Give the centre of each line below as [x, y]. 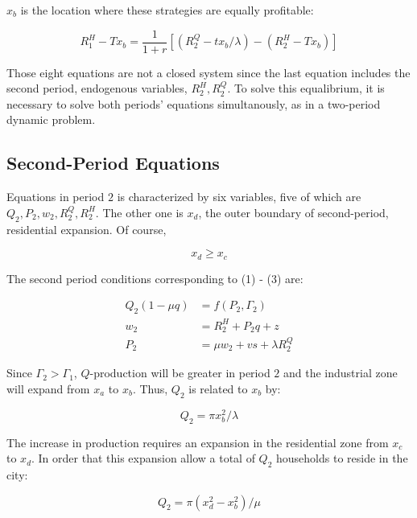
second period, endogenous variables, [97, 88]
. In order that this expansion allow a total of [143, 458]
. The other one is [139, 212]
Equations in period [56, 197]
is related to [218, 388]
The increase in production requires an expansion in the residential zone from [198, 442]
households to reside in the [342, 458]
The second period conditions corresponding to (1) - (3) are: [155, 278]
